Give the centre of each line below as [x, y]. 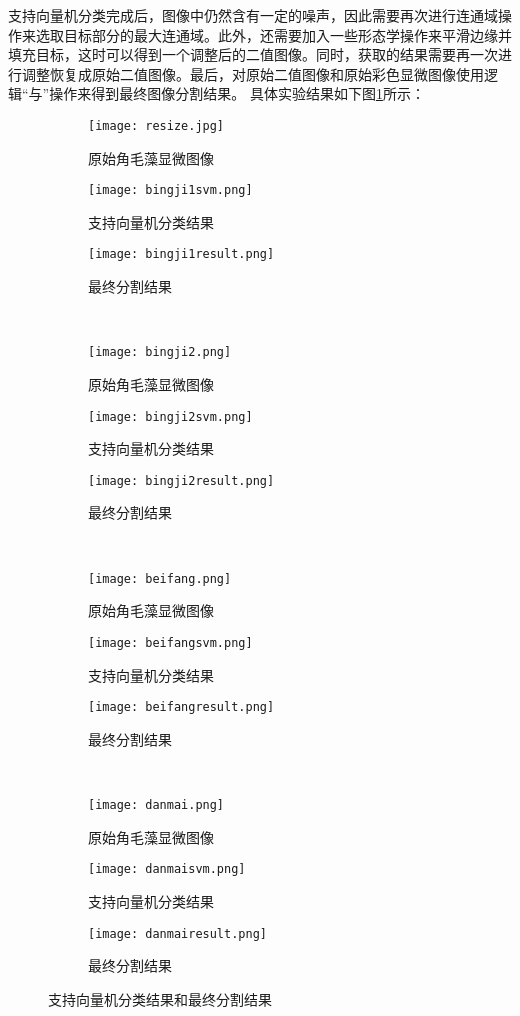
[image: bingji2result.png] [181, 480]
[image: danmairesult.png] [177, 933]
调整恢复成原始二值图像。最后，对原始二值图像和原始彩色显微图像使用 [252, 73]
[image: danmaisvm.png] [167, 869]
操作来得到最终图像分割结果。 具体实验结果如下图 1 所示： [237, 93]
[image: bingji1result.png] [181, 254]
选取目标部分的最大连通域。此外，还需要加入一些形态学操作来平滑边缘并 [273, 34]
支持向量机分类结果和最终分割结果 [160, 998]
